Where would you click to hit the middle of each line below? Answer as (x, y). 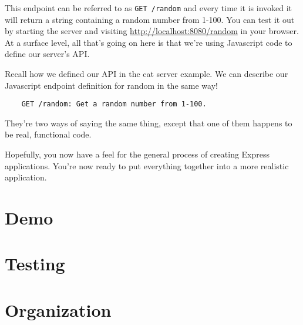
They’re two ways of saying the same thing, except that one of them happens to (149, 123)
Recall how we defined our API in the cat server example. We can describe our (147, 74)
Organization (58, 309)
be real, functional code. (48, 134)
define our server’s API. (47, 54)
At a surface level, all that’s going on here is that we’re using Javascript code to (149, 42)
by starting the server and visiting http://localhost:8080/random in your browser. (152, 31)
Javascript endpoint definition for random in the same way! (111, 85)
